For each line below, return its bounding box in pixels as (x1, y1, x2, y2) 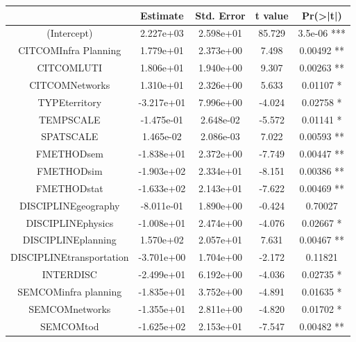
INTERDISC (42, 267, 97, 282)
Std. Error (195, 8, 246, 22)
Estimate (140, 8, 184, 22)
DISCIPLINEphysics (26, 215, 114, 230)
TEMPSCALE (38, 112, 101, 126)
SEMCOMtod (40, 318, 99, 333)
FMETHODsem (35, 146, 103, 161)
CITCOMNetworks (29, 77, 110, 92)
